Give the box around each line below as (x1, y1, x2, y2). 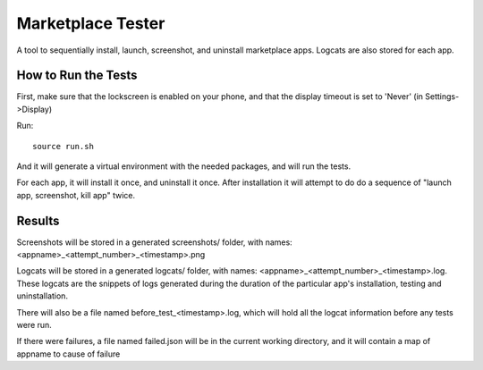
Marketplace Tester (16, 13, 165, 33)
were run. (16, 320, 53, 331)
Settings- (425, 91, 460, 102)
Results (16, 213, 60, 228)
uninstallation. (16, 290, 69, 301)
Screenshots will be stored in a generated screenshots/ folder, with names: (16, 237, 292, 248)
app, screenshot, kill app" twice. (16, 189, 136, 200)
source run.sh (32, 141, 94, 151)
